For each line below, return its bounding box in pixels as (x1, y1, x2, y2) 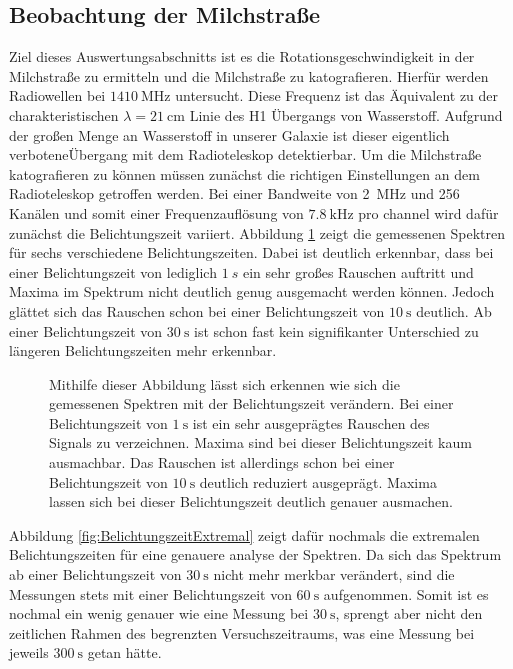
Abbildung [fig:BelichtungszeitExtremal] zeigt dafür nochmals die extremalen (9, 524, 480, 545)
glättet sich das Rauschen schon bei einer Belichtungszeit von (9, 300, 385, 321)
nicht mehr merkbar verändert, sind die (213, 564, 455, 585)
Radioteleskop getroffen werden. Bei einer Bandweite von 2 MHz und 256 (9, 183, 460, 204)
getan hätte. (87, 642, 162, 663)
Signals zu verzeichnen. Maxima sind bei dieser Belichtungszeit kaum (49, 432, 472, 453)
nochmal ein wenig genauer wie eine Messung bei (9, 603, 309, 624)
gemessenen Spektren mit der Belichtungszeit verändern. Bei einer (49, 393, 454, 414)
